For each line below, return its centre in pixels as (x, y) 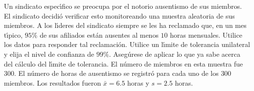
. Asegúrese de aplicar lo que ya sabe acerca (174, 54)
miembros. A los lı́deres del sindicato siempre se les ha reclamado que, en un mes (125, 25)
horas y (138, 82)
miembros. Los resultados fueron (53, 82)
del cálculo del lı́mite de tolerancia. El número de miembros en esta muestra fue (124, 63)
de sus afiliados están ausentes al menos (99, 34)
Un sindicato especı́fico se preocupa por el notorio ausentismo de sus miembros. (123, 6)
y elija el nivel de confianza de (49, 54)
